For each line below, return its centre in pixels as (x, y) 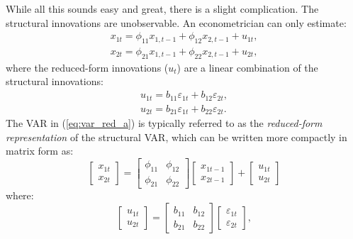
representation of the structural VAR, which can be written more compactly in (176, 137)
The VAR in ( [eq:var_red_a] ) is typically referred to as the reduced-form (164, 123)
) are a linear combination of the (247, 67)
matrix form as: (40, 151)
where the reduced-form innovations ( (87, 67)
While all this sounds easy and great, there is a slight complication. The (162, 9)
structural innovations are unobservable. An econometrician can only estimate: (176, 22)
